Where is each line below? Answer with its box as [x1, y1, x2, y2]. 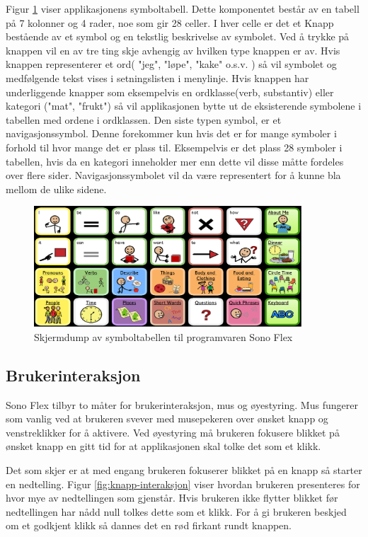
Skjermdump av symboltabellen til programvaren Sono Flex [34, 329, 293, 344]
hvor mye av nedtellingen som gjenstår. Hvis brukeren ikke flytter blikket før [6, 490, 338, 505]
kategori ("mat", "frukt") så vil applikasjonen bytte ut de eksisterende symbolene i [6, 98, 362, 113]
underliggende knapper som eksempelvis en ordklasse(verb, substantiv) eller [6, 84, 334, 99]
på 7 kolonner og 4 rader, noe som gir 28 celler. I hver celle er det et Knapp [6, 15, 334, 30]
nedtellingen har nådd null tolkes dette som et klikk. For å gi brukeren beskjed [6, 504, 347, 519]
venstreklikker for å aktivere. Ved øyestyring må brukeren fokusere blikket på [6, 425, 340, 439]
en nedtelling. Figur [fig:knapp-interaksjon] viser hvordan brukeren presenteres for [6, 476, 360, 491]
